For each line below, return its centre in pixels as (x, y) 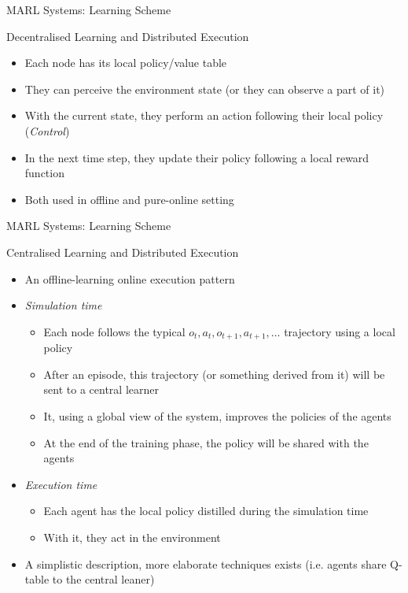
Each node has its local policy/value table (126, 63)
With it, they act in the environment (132, 537)
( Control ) (47, 130)
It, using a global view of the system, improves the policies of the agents (217, 415)
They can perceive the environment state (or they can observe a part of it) (205, 89)
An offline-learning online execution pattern (130, 278)
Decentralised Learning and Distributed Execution (128, 36)
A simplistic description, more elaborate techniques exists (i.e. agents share (206, 563)
